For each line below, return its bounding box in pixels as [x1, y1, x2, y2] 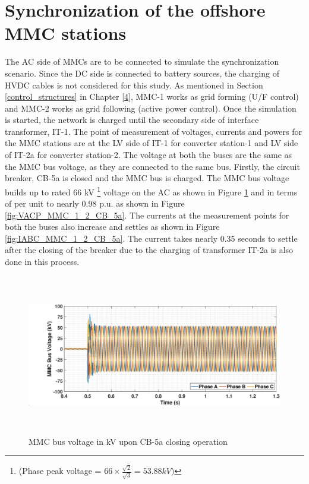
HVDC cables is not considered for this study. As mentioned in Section [5, 78, 263, 91]
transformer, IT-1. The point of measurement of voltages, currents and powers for [5, 125, 302, 137]
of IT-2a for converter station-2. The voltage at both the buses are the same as [5, 148, 292, 161]
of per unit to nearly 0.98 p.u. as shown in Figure [5, 197, 185, 210]
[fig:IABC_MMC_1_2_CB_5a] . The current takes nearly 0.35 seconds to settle [5, 232, 298, 244]
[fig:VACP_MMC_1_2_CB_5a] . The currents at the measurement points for [5, 208, 289, 221]
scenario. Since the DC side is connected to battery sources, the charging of [5, 67, 279, 79]
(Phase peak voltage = [18, 464, 102, 477]
